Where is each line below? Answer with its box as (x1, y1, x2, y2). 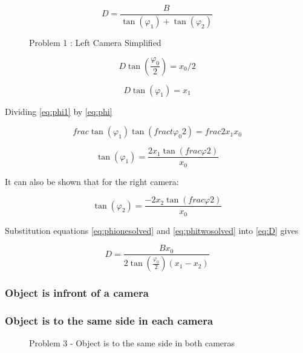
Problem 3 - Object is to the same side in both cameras (29, 337, 235, 349)
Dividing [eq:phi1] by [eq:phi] (5, 105, 112, 117)
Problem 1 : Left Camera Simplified (29, 36, 161, 48)
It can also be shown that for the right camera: (5, 175, 179, 187)
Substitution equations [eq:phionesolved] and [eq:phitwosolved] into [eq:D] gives (5, 224, 299, 236)
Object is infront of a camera (5, 285, 149, 300)
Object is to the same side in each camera (5, 313, 213, 328)
